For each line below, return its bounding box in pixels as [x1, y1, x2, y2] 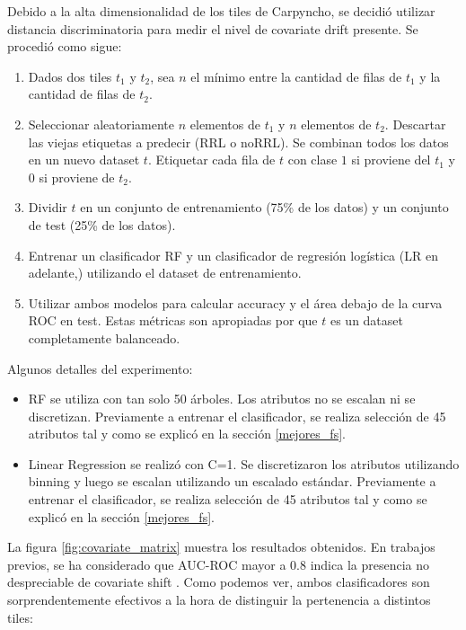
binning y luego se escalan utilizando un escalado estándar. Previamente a [28, 472, 436, 491]
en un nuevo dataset [28, 150, 140, 169]
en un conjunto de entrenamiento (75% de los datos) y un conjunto [80, 198, 449, 217]
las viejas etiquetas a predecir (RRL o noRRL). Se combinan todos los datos [28, 132, 449, 151]
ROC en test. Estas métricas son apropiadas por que [28, 311, 318, 330]
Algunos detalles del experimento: [7, 359, 193, 377]
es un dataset [330, 311, 403, 330]
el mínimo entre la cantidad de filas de [190, 67, 402, 85]
